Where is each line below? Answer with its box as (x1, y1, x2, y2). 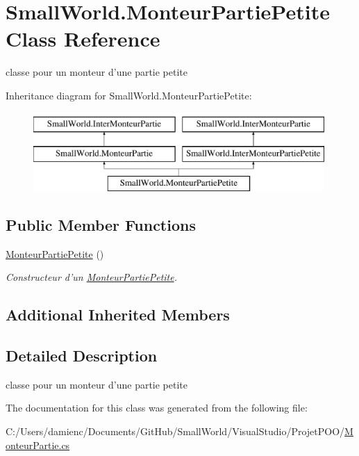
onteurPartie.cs (6, 437, 70, 452)
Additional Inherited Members (6, 304, 230, 325)
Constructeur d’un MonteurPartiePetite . (6, 270, 177, 284)
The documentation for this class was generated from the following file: (6, 400, 308, 415)
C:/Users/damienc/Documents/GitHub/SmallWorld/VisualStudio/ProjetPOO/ (6, 424, 345, 439)
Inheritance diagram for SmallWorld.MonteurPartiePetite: (6, 88, 252, 102)
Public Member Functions (6, 213, 196, 235)
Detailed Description (6, 345, 158, 366)
